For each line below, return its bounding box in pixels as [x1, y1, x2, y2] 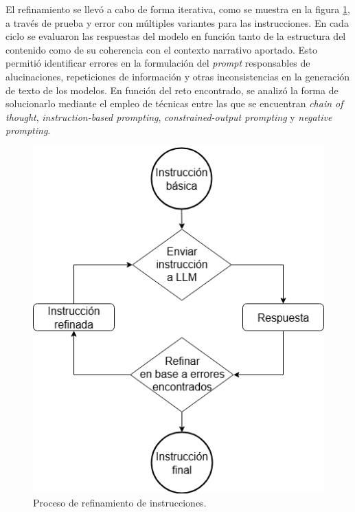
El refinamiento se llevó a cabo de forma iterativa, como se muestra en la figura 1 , [5, 2, 350, 16]
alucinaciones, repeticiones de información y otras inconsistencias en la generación [5, 69, 350, 83]
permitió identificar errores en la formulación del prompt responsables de [5, 56, 310, 70]
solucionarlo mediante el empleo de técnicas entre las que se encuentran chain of [5, 96, 343, 111]
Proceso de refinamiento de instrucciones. [33, 496, 207, 510]
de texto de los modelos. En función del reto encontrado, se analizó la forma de [5, 82, 339, 97]
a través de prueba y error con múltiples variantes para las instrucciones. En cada [5, 15, 349, 30]
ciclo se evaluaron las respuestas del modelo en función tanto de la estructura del [5, 29, 346, 43]
